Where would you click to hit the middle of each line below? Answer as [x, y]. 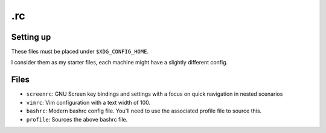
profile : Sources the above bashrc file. [77, 119]
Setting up [31, 37]
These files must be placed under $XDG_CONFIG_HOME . [80, 52]
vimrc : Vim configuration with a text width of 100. [88, 102]
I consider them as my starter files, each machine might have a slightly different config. [120, 63]
